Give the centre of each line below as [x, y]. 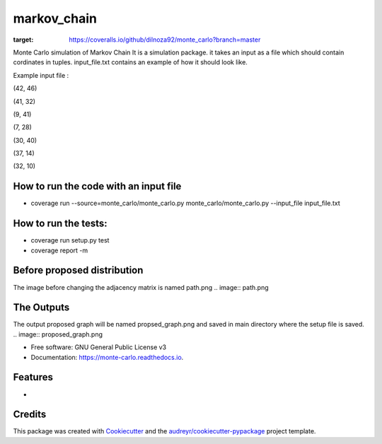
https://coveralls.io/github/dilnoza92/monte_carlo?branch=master [165, 40]
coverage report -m [59, 250]
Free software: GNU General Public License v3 [99, 347]
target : [23, 40]
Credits [30, 415]
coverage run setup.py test [70, 240]
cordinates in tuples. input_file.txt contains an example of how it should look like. [130, 62]
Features [33, 377]
